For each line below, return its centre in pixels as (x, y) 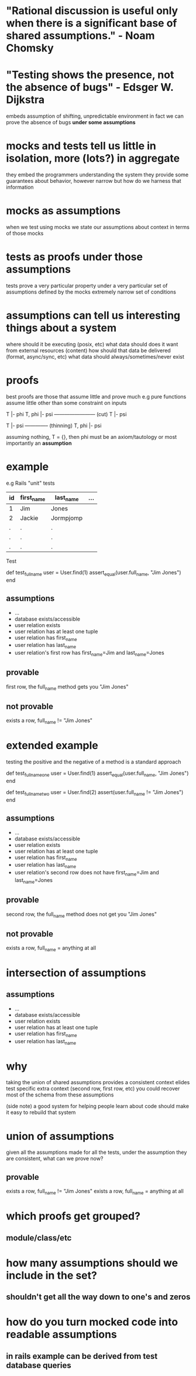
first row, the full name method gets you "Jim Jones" (67, 687)
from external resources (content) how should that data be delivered (88, 350)
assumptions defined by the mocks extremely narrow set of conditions (91, 292)
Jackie (29, 518)
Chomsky (30, 48)
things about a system (61, 328)
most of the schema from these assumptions (60, 1095)
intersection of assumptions (76, 973)
